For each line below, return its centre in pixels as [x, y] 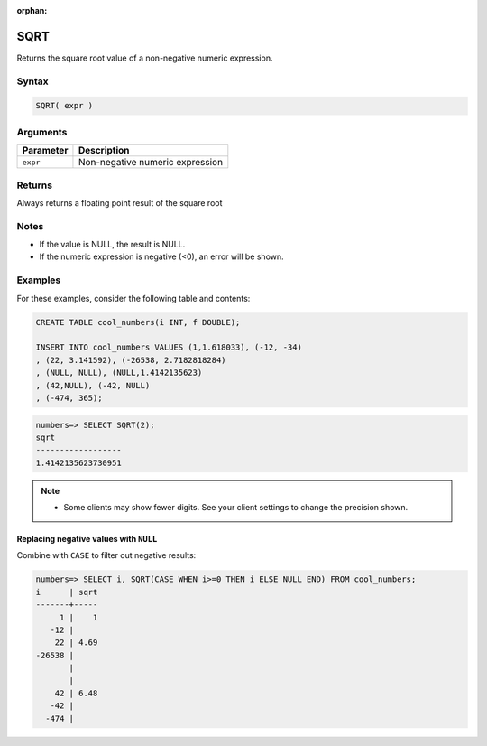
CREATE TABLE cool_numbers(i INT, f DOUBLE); [138, 322]
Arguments [42, 132]
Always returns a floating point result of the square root [119, 202]
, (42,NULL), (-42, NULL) [93, 385]
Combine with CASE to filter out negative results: [106, 555]
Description [104, 151]
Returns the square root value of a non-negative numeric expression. [145, 58]
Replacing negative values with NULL [87, 539]
